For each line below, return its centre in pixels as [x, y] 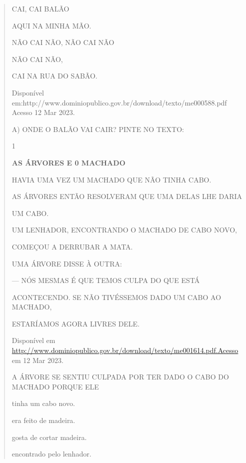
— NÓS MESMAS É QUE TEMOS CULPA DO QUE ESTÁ [106, 280]
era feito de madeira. [43, 420]
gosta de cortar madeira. [49, 437]
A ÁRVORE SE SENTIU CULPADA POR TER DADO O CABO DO [120, 377]
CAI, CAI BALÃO [40, 8]
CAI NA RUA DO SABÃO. [54, 76]
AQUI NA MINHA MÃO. [51, 25]
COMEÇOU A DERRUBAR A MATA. [72, 246]
